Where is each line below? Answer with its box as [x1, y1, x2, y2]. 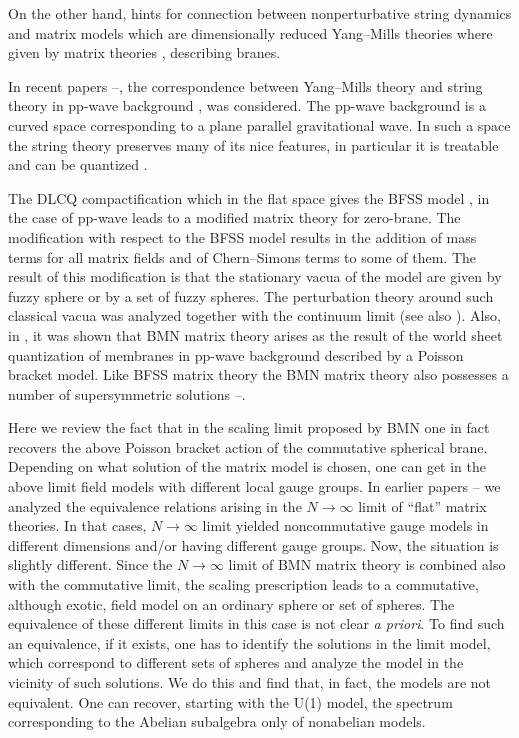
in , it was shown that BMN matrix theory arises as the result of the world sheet [8, 324, 503, 345]
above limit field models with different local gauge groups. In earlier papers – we [8, 476, 501, 497]
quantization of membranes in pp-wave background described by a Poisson [8, 344, 464, 365]
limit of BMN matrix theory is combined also [228, 554, 506, 575]
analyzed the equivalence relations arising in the [8, 495, 302, 516]
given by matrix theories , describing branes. [8, 42, 281, 63]
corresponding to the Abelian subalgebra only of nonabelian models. [8, 711, 426, 732]
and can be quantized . [8, 154, 148, 175]
